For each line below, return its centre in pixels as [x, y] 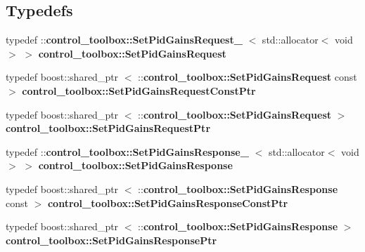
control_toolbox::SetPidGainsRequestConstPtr [139, 90]
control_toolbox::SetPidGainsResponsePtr [111, 240]
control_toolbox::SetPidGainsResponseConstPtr [168, 203]
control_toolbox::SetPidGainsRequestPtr [108, 128]
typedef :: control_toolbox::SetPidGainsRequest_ [124, 40]
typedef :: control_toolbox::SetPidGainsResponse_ [127, 151]
